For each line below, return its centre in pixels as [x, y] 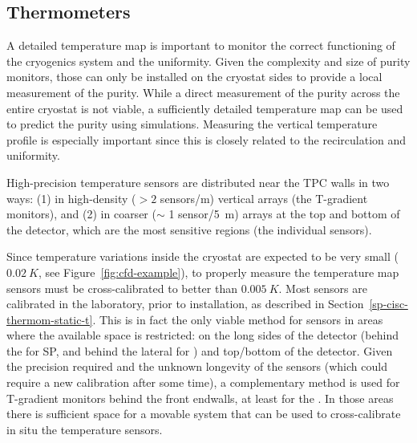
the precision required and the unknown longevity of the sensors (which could [197, 366]
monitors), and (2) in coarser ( [81, 214]
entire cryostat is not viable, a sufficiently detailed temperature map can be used [205, 108]
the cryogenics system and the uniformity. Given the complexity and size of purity [208, 61]
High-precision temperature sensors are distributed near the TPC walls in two [198, 182]
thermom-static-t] [50, 319]
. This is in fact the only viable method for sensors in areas [238, 319]
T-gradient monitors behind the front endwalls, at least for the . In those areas [200, 398]
